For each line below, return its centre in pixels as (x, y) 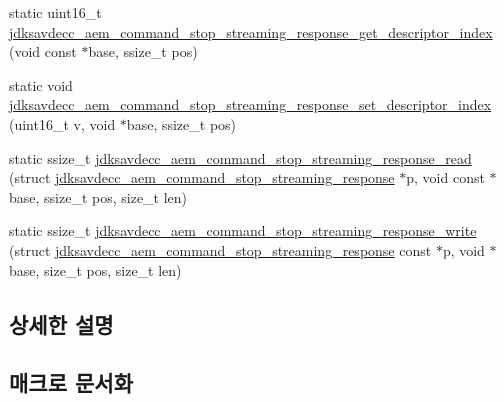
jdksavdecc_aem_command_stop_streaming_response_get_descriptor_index (251, 31)
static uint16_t (55, 12)
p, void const (445, 177)
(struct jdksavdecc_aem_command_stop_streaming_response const (220, 249)
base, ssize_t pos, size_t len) (98, 196)
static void (41, 84)
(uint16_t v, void (62, 123)
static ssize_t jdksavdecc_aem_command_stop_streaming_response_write (243, 230)
